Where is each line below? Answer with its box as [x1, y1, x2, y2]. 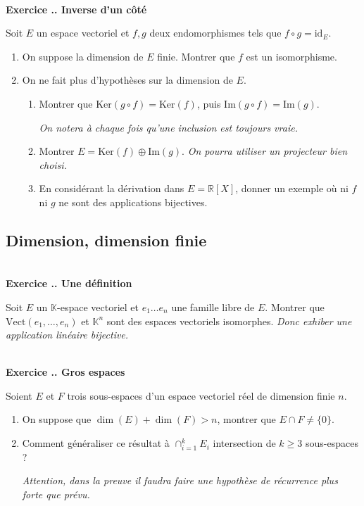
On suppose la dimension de [22, 49, 144, 63]
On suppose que [22, 412, 92, 426]
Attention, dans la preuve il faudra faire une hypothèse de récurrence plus [22, 473, 338, 488]
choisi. [39, 157, 67, 172]
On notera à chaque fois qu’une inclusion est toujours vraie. [39, 120, 298, 134]
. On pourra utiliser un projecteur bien [182, 144, 348, 158]
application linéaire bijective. [6, 327, 129, 342]
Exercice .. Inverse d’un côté [6, 1, 147, 16]
